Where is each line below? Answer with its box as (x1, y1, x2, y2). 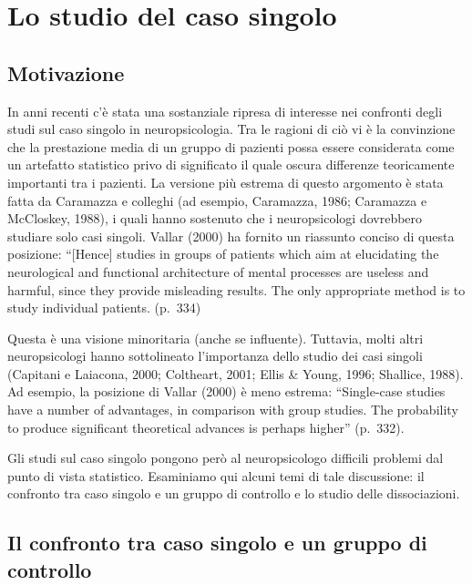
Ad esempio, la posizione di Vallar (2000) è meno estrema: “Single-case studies (7, 382, 446, 401)
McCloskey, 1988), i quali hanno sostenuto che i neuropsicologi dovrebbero (7, 209, 423, 228)
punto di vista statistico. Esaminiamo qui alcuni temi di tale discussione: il (7, 466, 425, 485)
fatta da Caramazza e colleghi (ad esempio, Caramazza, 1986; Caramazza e (7, 190, 427, 210)
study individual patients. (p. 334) (7, 298, 201, 317)
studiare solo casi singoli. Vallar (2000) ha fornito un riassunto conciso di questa (7, 226, 455, 245)
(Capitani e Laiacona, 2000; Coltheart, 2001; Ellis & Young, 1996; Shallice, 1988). (7, 364, 464, 383)
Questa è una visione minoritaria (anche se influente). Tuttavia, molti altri (7, 328, 424, 347)
